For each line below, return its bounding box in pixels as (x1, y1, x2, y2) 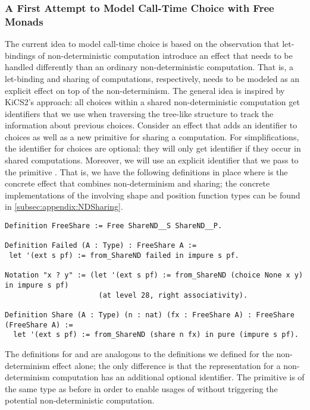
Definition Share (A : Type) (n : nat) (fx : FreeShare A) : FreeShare (5, 310, 295, 319)
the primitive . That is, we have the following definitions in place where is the (5, 165, 288, 178)
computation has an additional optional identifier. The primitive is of (52, 371, 305, 383)
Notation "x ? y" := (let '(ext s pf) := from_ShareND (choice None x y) (5, 271, 303, 280)
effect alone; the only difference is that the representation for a (52, 359, 281, 371)
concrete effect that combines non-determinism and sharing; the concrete (5, 177, 270, 190)
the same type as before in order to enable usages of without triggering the (5, 382, 278, 395)
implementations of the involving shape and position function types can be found (5, 188, 300, 201)
